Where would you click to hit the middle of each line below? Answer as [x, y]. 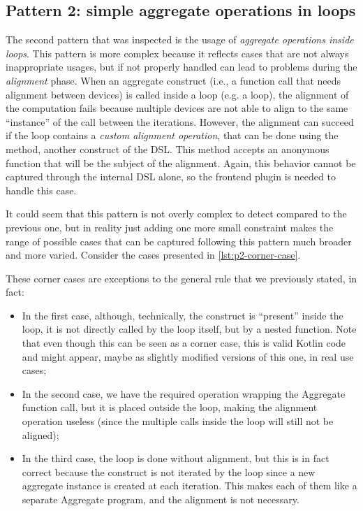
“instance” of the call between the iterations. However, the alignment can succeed [180, 121]
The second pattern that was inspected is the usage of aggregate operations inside [180, 39]
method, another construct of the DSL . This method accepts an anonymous [168, 149]
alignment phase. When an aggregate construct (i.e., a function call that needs [173, 80]
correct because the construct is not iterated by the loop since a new [169, 472]
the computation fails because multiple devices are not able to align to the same [177, 108]
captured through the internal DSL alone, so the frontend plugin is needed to [171, 177]
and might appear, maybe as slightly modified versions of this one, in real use [188, 356]
